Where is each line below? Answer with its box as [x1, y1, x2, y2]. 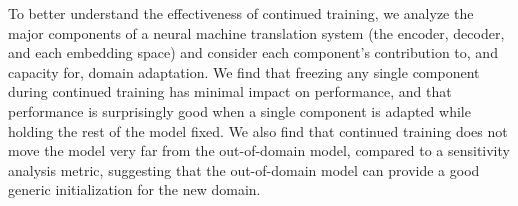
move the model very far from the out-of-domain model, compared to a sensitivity [8, 140, 510, 161]
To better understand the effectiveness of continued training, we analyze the [8, 3, 474, 23]
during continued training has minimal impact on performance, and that [8, 81, 452, 102]
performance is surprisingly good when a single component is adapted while [8, 100, 471, 121]
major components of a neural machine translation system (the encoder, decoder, [8, 22, 505, 43]
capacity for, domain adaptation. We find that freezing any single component [8, 61, 480, 82]
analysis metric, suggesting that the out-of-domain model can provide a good [8, 159, 480, 180]
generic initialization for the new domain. [8, 179, 261, 200]
